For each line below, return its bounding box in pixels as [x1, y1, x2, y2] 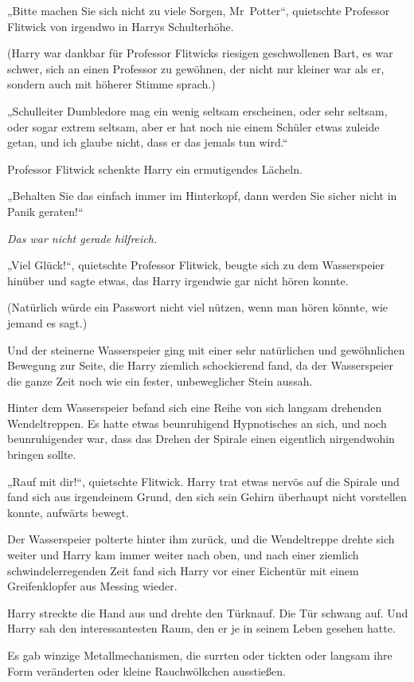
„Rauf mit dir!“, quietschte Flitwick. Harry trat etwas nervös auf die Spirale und [7, 472, 400, 489]
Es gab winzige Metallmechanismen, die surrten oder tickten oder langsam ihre [7, 647, 393, 663]
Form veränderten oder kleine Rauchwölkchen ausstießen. [7, 662, 286, 679]
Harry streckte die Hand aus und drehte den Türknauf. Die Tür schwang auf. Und [7, 604, 408, 621]
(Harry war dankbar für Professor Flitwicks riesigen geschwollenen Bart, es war [7, 45, 393, 61]
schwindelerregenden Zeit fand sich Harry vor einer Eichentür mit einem [7, 562, 359, 578]
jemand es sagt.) [7, 314, 88, 331]
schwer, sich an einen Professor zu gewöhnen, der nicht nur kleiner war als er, [7, 60, 385, 76]
